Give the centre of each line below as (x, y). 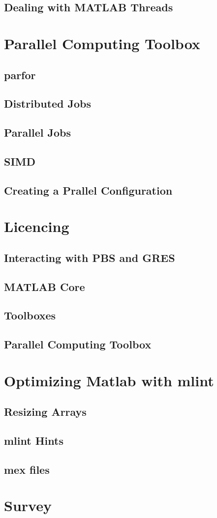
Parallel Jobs (37, 132)
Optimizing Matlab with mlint (109, 380)
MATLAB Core (45, 286)
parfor (20, 74)
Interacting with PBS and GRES (90, 257)
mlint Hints (34, 441)
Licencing (37, 226)
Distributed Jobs (48, 103)
